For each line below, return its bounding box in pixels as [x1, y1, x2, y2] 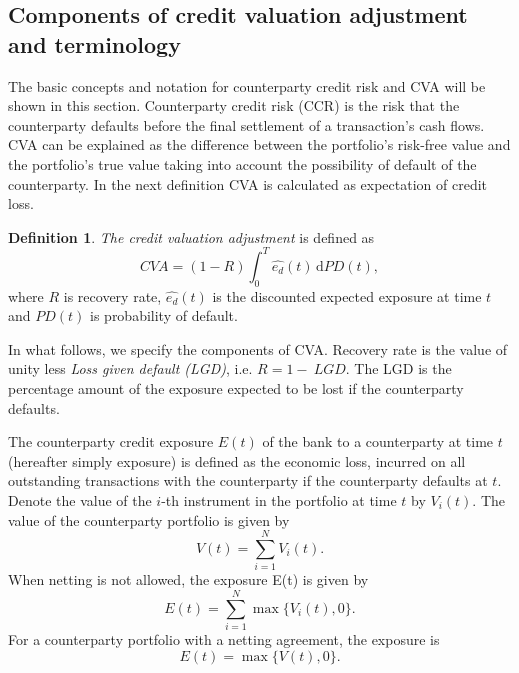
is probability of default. [90, 305, 238, 326]
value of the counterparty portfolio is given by [8, 509, 290, 530]
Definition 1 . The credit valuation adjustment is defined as [8, 226, 375, 247]
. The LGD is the [345, 358, 452, 379]
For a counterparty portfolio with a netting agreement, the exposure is [8, 629, 440, 650]
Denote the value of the [8, 489, 152, 510]
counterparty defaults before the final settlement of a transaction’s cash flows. [8, 114, 485, 135]
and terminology [8, 28, 181, 59]
